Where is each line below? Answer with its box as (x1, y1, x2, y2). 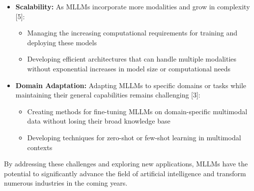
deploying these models (27, 37, 97, 47)
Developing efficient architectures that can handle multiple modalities (27, 54, 237, 64)
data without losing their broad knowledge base (27, 116, 170, 126)
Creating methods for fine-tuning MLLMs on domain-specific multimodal (27, 106, 248, 116)
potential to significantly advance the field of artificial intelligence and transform (4, 168, 246, 178)
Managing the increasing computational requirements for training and (27, 28, 237, 38)
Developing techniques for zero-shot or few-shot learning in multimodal (27, 132, 241, 142)
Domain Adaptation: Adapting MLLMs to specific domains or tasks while (15, 80, 247, 90)
